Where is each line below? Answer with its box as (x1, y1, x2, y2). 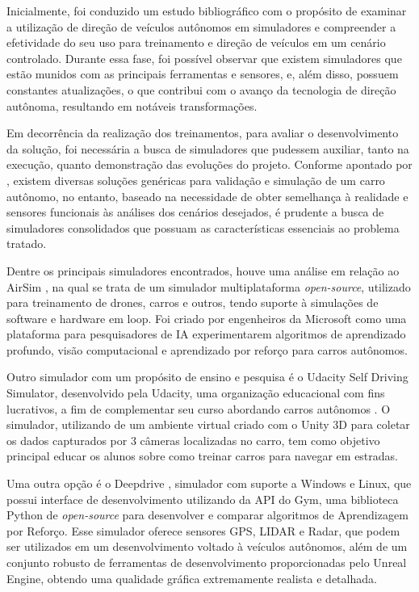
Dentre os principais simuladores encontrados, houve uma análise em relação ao (6, 262, 400, 279)
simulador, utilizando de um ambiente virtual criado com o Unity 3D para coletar (6, 416, 410, 433)
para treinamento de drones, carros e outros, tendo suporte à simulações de (6, 294, 379, 311)
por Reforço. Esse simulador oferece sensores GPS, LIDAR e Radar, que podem (6, 522, 400, 539)
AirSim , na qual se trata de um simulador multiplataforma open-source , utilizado (6, 278, 411, 295)
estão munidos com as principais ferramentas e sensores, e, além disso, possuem (6, 65, 399, 82)
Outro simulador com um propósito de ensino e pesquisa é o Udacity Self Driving (6, 368, 409, 385)
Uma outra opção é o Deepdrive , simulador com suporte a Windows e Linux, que (6, 475, 412, 492)
